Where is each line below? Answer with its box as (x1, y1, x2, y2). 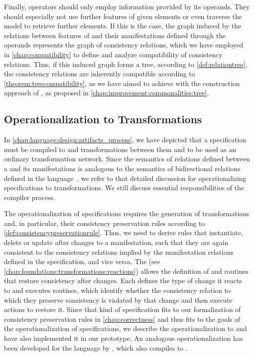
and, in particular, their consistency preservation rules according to (4, 218, 205, 228)
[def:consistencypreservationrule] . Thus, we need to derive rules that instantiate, (4, 227, 243, 238)
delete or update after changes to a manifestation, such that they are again (4, 237, 229, 247)
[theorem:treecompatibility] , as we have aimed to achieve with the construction (4, 78, 240, 88)
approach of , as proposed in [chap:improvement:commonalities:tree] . (4, 88, 209, 98)
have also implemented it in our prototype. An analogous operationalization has (4, 333, 243, 343)
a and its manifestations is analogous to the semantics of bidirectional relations (4, 163, 241, 173)
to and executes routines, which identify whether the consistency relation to (4, 285, 231, 295)
